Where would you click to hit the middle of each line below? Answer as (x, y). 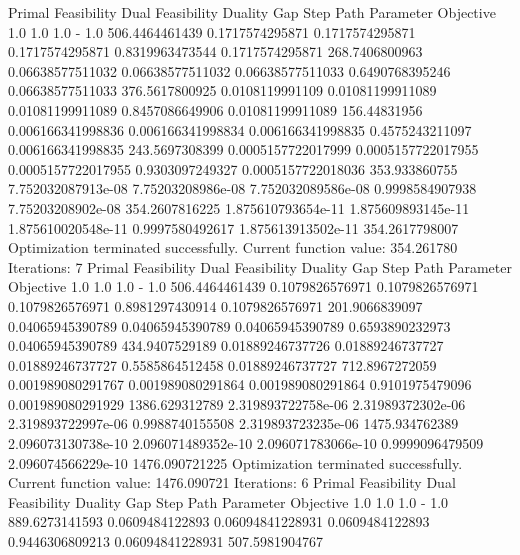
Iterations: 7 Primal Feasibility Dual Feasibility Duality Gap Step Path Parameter (260, 266)
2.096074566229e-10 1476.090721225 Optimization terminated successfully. (235, 462)
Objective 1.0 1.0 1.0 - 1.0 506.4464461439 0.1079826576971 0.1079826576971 (243, 286)
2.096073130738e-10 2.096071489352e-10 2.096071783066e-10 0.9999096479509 (246, 443)
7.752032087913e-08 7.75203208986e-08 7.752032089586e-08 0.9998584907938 (242, 188)
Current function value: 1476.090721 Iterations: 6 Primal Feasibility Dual (232, 482)
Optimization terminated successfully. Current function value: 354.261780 (233, 247)
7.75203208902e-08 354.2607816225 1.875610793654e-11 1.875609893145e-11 (239, 207)
